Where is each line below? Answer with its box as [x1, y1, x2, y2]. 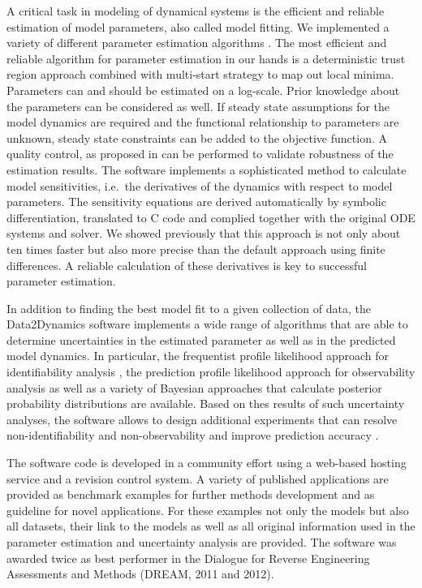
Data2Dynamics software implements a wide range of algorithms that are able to [6, 315, 408, 333]
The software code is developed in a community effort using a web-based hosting [6, 454, 407, 471]
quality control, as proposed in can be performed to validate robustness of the [6, 145, 394, 162]
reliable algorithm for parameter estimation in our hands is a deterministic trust [6, 49, 406, 67]
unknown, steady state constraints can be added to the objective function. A [6, 129, 387, 146]
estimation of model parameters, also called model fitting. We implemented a [6, 18, 390, 35]
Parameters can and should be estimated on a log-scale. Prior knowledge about [6, 81, 400, 98]
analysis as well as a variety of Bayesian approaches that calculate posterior [6, 379, 382, 396]
